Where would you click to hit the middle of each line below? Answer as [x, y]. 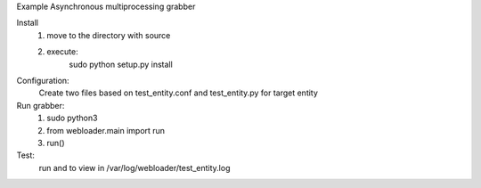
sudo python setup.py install [121, 64]
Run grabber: [41, 105]
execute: [63, 52]
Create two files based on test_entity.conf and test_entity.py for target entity [178, 93]
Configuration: [43, 80]
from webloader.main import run [106, 130]
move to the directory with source [109, 35]
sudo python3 [72, 118]
